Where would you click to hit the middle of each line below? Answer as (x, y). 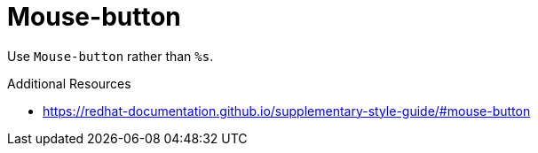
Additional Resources (69, 83)
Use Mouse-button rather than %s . (111, 56)
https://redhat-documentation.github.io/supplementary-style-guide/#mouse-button (287, 111)
